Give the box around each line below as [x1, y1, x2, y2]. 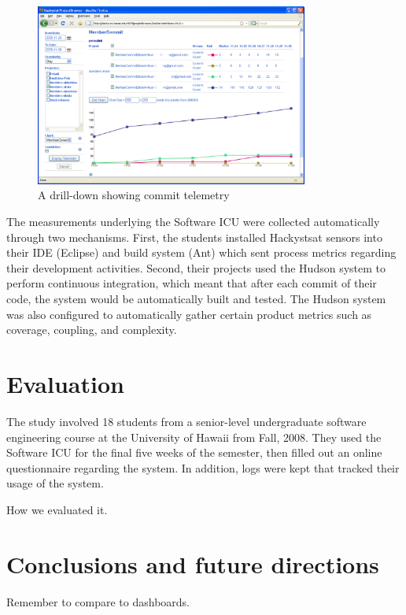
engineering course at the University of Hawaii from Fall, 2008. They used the [6, 428, 382, 445]
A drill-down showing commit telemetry [38, 187, 230, 203]
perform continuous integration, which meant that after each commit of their [6, 275, 377, 291]
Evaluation [6, 368, 124, 400]
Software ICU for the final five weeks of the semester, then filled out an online [6, 444, 382, 461]
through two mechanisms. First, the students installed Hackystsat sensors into [6, 228, 382, 245]
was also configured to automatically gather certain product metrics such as [6, 306, 372, 322]
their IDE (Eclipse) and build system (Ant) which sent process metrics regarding [6, 244, 397, 261]
